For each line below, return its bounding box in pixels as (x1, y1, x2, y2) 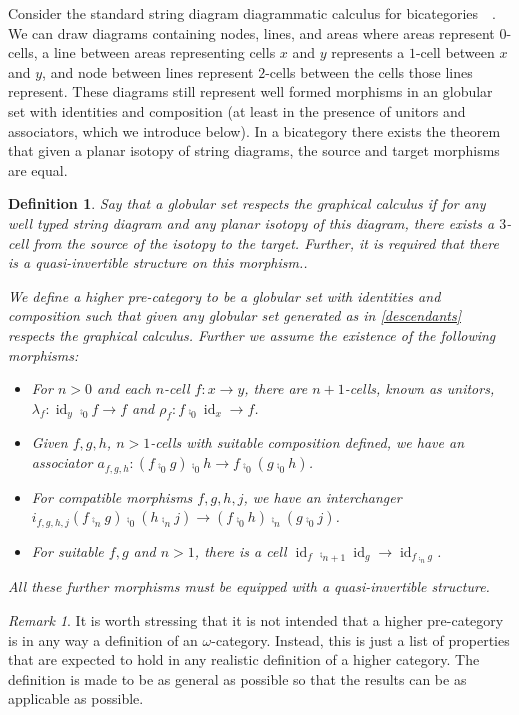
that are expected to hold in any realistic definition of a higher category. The (8, 649, 480, 670)
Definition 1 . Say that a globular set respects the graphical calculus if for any (8, 193, 486, 214)
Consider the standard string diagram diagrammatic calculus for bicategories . (8, 3, 496, 23)
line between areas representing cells (53, 42, 276, 63)
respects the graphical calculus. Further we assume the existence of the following (8, 324, 496, 345)
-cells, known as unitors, (344, 378, 495, 399)
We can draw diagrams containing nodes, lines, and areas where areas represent (8, 22, 495, 43)
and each (97, 378, 151, 399)
